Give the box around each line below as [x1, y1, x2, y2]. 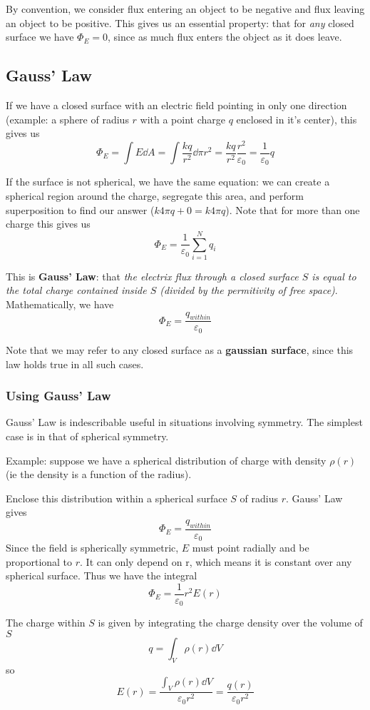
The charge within [6, 615, 86, 630]
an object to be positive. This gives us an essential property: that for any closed [6, 15, 354, 30]
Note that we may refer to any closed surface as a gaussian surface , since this [6, 342, 354, 357]
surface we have [6, 29, 74, 44]
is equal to [312, 268, 356, 283]
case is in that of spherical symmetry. [6, 428, 169, 443]
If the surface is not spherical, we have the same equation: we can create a [6, 174, 330, 189]
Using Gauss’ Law [6, 387, 111, 405]
